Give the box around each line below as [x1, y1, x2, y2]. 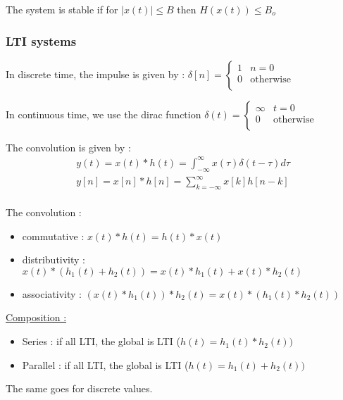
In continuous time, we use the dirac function [6, 106, 201, 121]
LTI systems [6, 32, 77, 49]
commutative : [22, 228, 85, 243]
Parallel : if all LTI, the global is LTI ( [22, 357, 189, 372]
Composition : [6, 310, 67, 325]
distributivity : [22, 252, 86, 267]
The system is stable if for [6, 2, 118, 16]
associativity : [22, 286, 82, 301]
